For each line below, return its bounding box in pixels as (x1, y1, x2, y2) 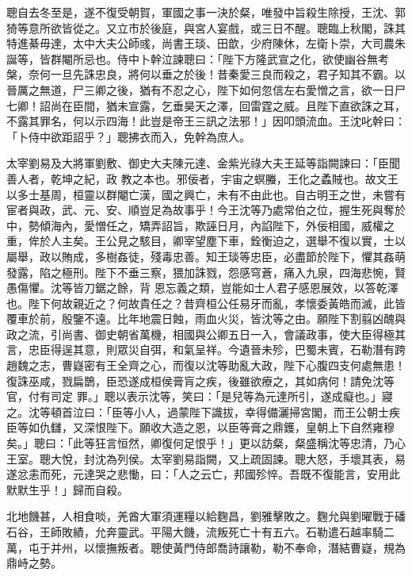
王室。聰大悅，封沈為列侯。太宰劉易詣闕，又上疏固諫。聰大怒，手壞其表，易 (6, 450, 406, 467)
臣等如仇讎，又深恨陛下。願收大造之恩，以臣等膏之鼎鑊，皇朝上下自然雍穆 (6, 419, 395, 436)
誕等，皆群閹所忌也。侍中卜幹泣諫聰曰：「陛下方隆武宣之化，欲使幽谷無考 (6, 50, 389, 67)
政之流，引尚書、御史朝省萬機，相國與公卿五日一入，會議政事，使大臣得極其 (6, 325, 406, 342)
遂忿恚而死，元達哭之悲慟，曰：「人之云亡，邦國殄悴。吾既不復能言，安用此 (6, 466, 400, 482)
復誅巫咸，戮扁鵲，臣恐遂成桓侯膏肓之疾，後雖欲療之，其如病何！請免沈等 (6, 372, 395, 389)
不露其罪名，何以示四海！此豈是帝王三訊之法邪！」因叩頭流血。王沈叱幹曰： (6, 113, 406, 129)
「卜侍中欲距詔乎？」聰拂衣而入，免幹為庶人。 (6, 128, 250, 144)
